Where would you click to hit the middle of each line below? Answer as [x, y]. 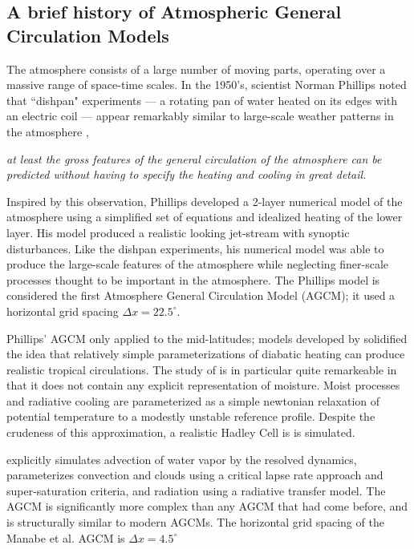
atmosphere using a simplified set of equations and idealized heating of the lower [205, 217]
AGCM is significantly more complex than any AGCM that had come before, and [207, 506]
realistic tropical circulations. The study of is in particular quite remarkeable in [202, 369]
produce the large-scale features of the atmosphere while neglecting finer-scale [198, 264]
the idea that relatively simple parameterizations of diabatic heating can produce [206, 354]
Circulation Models [88, 35]
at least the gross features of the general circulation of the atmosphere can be [194, 158]
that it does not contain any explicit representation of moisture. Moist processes [203, 385]
